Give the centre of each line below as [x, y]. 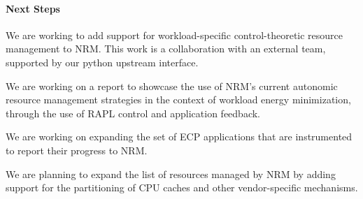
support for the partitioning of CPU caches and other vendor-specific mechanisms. [182, 187]
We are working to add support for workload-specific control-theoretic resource [175, 35]
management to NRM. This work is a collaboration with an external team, [166, 49]
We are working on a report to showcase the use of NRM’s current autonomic [172, 86]
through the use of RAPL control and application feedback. [133, 113]
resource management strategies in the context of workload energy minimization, [178, 99]
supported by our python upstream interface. [102, 62]
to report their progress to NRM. [77, 150]
